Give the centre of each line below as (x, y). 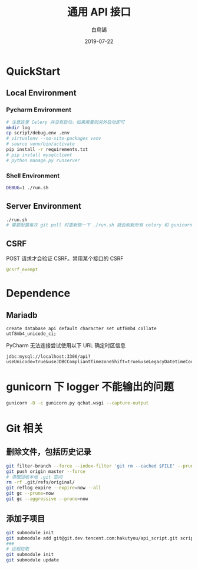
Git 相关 (25, 429)
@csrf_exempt (22, 270)
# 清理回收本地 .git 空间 (34, 477)
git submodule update (33, 560)
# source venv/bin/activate (41, 144)
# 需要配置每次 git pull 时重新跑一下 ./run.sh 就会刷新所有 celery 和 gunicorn (99, 225)
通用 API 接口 (99, 12)
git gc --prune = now (30, 494)
